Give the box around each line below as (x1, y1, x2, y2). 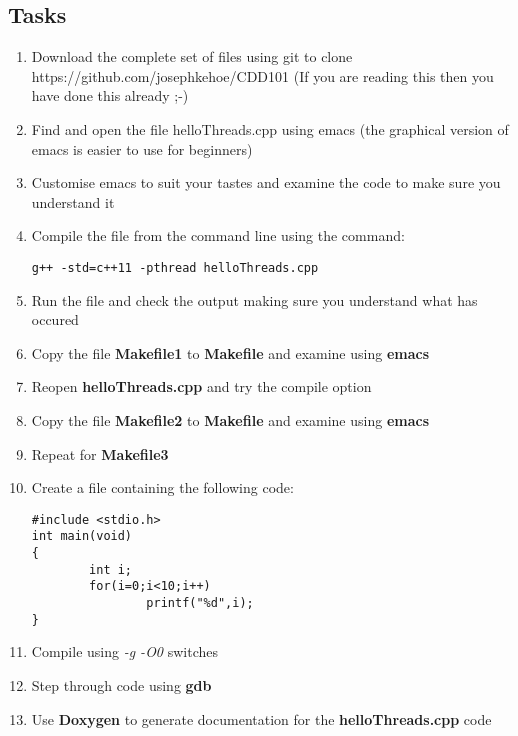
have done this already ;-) (31, 85, 189, 106)
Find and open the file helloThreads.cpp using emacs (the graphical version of (31, 118, 509, 139)
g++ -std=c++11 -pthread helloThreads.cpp (31, 260, 319, 275)
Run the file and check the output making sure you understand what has (31, 289, 478, 310)
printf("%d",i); (146, 596, 254, 611)
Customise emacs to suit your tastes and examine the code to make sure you (31, 172, 501, 193)
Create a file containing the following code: (31, 477, 294, 498)
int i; (89, 562, 133, 577)
